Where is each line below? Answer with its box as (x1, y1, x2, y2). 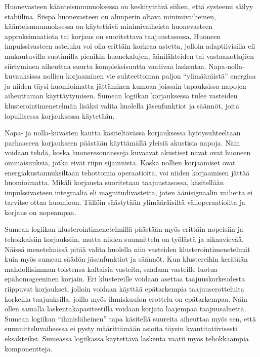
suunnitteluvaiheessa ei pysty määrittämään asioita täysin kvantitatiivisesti (5, 323, 237, 334)
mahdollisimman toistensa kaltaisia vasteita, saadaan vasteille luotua (5, 263, 218, 274)
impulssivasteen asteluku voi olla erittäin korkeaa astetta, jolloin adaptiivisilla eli (5, 41, 255, 51)
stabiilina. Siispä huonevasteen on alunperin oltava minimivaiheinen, (5, 11, 216, 21)
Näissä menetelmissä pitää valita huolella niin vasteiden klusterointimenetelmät (5, 243, 250, 254)
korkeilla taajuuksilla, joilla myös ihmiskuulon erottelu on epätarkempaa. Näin (5, 293, 247, 304)
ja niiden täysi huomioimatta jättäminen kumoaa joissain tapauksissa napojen (5, 80, 246, 91)
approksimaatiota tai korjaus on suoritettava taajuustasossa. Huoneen (5, 30, 221, 41)
